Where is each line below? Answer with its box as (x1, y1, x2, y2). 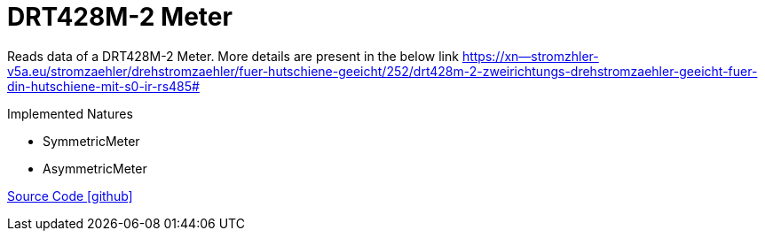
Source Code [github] (7, 188, 133, 203)
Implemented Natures (7, 105, 133, 121)
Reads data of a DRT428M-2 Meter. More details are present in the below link (7, 48, 459, 64)
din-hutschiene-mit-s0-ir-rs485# (7, 78, 200, 94)
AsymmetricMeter (43, 160, 147, 176)
